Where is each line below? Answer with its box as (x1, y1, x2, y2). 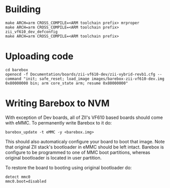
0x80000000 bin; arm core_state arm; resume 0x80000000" (5, 80, 128, 86)
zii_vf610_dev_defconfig (5, 29, 58, 34)
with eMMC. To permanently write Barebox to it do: (5, 119, 112, 126)
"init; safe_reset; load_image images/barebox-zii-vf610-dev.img (23, 76, 165, 81)
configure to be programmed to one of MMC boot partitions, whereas (5, 149, 151, 155)
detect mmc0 (5, 174, 30, 179)
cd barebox (5, 67, 28, 72)
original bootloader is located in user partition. (5, 154, 102, 161)
